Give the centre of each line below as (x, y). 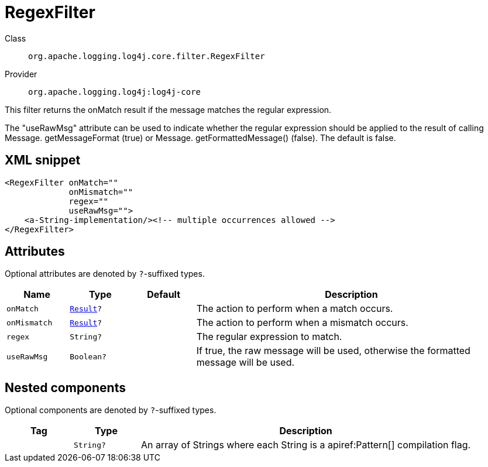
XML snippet (43, 160)
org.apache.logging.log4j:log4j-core (115, 92)
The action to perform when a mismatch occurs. (302, 323)
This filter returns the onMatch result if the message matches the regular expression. (168, 109)
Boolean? (88, 356)
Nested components (65, 387)
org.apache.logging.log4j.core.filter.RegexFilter (147, 56)
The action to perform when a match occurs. (295, 309)
